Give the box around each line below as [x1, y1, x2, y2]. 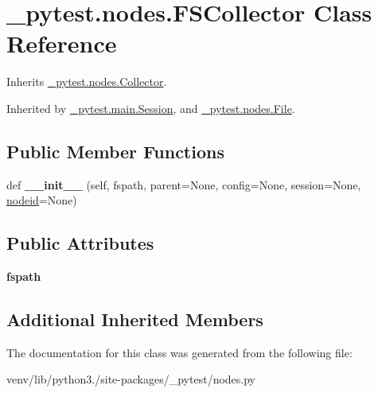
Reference [6, 27, 117, 60]
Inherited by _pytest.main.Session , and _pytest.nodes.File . [6, 99, 295, 116]
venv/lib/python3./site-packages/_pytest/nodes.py [6, 371, 255, 387]
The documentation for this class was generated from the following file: [6, 344, 353, 360]
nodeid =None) [6, 192, 77, 208]
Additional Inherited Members [6, 307, 263, 332]
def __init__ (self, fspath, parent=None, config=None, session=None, [6, 176, 361, 193]
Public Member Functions [6, 138, 224, 163]
